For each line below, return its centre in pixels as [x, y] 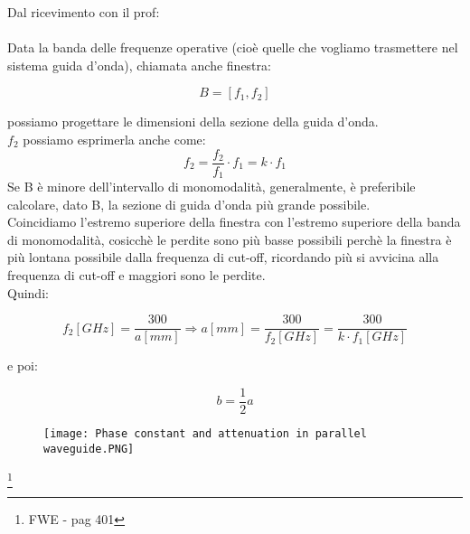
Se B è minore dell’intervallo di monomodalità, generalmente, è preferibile [211, 187]
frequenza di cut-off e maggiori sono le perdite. [136, 275]
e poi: [23, 365]
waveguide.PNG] [89, 449]
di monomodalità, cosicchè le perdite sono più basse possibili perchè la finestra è [230, 239]
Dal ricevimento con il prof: [84, 12]
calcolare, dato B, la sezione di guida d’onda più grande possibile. [189, 204]
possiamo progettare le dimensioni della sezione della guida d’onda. [193, 122]
